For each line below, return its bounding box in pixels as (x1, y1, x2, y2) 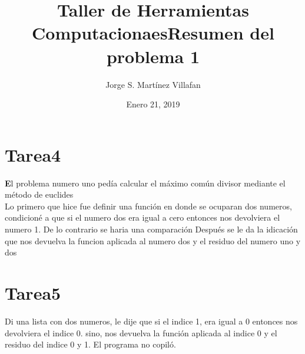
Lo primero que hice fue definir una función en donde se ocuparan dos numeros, (5, 199, 292, 212)
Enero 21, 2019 (126, 98, 180, 110)
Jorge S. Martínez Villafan (105, 78, 201, 90)
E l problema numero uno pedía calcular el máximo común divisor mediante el (5, 176, 286, 189)
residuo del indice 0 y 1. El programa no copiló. (5, 338, 176, 350)
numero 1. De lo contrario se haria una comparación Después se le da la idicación (5, 223, 298, 235)
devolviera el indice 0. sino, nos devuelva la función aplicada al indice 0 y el (5, 326, 277, 339)
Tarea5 (5, 280, 61, 304)
